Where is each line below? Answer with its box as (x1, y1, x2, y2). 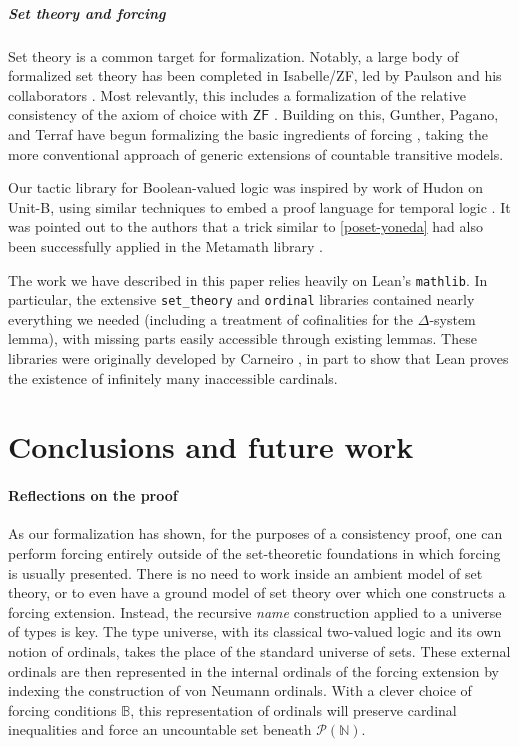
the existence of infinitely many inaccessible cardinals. (8, 367, 338, 388)
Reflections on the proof (8, 485, 178, 506)
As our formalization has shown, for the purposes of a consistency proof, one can (8, 523, 503, 544)
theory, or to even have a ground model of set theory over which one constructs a (8, 582, 506, 603)
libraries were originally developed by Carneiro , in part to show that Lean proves (8, 348, 509, 368)
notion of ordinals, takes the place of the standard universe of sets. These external (8, 640, 511, 661)
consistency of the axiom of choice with (8, 104, 249, 125)
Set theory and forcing (8, 2, 166, 23)
